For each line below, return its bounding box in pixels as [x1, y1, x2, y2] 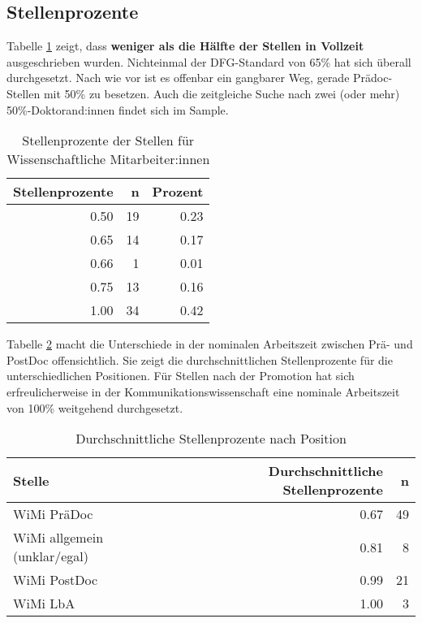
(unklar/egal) [13, 547, 88, 566]
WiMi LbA [13, 594, 75, 613]
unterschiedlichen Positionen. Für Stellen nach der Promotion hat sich [6, 367, 355, 384]
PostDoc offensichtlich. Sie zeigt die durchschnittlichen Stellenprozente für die [6, 351, 393, 368]
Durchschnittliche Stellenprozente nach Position [75, 429, 347, 448]
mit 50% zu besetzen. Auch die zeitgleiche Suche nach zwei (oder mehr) [43, 84, 400, 102]
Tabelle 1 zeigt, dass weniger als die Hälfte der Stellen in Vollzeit [6, 37, 364, 54]
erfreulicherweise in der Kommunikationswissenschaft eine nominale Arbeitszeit [6, 383, 400, 400]
